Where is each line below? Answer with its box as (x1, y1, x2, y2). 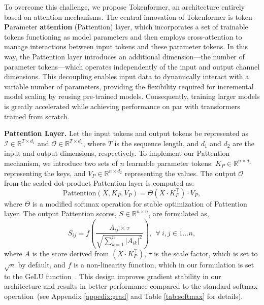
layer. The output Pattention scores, (4, 208, 117, 219)
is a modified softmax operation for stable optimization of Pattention (32, 198, 247, 209)
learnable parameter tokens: (126, 157, 213, 168)
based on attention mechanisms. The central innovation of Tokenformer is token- (4, 11, 255, 22)
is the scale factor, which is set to (154, 248, 258, 258)
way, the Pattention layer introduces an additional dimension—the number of (4, 51, 245, 61)
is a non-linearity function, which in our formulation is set (74, 259, 254, 269)
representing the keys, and (4, 167, 86, 178)
